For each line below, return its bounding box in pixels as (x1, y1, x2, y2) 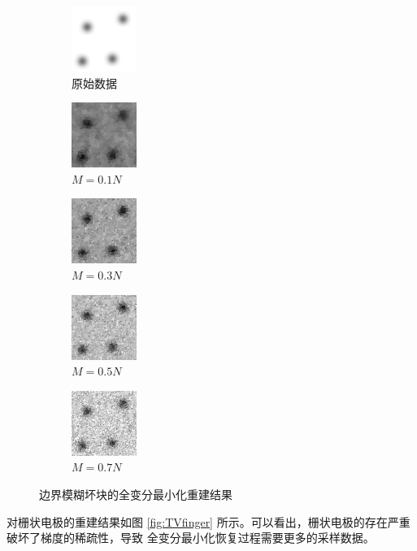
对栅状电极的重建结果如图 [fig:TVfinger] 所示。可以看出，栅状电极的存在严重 (7, 513, 410, 530)
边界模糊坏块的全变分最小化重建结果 (39, 485, 232, 502)
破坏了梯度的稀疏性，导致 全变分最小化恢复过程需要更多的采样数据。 (7, 529, 375, 546)
